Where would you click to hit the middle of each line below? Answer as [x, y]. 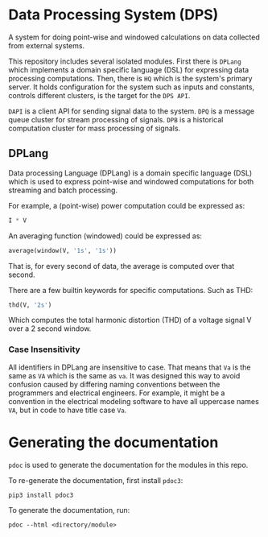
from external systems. [47, 45]
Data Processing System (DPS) [113, 15]
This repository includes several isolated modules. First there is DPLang [125, 61]
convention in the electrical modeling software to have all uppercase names [134, 401]
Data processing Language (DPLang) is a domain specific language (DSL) [130, 173]
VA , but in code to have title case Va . [68, 410]
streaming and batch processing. [63, 190]
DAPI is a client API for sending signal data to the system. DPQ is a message [132, 111]
